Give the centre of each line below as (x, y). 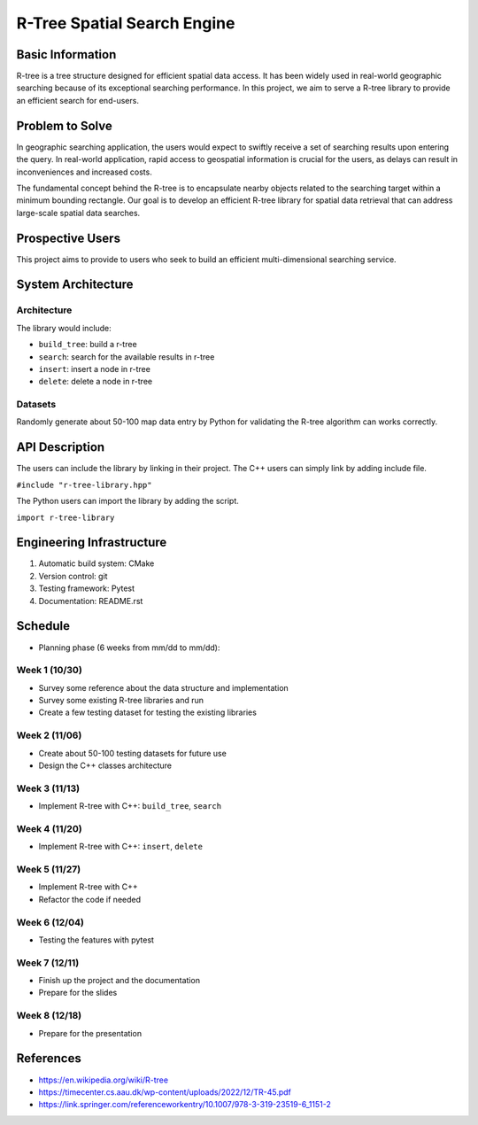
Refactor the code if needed (90, 899)
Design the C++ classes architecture (105, 765)
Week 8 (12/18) (49, 1016)
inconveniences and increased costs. (84, 172)
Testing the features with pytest (96, 940)
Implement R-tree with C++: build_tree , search (130, 806)
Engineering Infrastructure (92, 543)
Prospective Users (69, 238)
